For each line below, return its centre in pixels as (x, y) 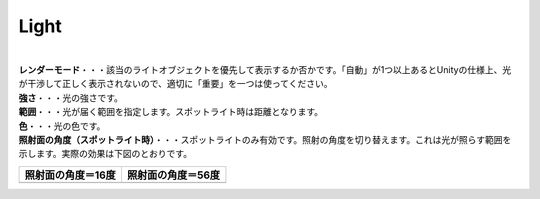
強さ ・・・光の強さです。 (71, 97)
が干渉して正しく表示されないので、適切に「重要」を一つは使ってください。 (175, 84)
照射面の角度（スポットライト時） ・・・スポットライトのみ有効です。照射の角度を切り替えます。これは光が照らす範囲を (265, 139)
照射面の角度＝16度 (70, 175)
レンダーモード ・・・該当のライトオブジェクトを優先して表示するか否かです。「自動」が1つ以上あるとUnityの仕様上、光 (265, 69)
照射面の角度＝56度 (173, 175)
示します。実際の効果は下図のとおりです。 (105, 154)
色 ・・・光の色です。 (62, 126)
